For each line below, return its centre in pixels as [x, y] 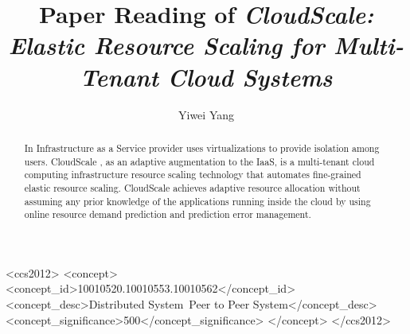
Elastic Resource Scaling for [166, 45]
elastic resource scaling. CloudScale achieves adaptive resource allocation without [192, 187]
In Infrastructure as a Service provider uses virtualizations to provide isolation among [202, 148]
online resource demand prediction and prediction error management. [168, 214]
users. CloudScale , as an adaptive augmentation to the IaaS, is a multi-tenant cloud [199, 161]
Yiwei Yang [206, 114]
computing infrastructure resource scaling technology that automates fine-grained [193, 175]
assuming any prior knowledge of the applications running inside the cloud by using [197, 201]
